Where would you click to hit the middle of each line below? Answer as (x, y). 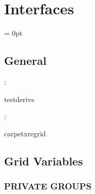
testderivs (19, 99)
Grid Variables (44, 161)
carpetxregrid (25, 133)
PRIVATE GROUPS (48, 186)
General (25, 60)
